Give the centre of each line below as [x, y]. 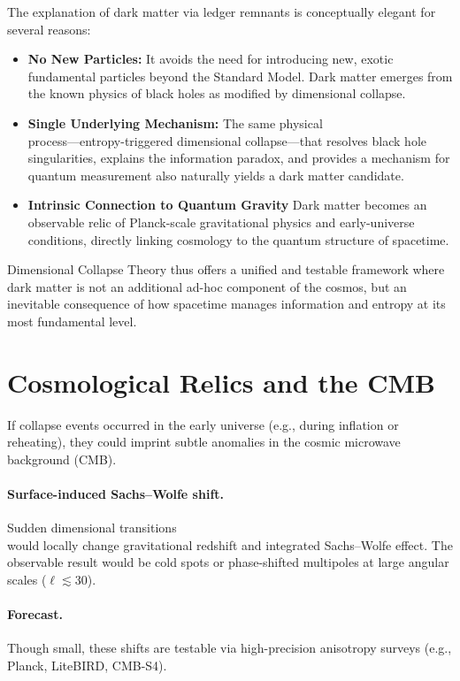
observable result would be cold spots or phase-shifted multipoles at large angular [228, 562]
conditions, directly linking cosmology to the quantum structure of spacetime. [238, 239]
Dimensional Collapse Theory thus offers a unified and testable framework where [226, 269]
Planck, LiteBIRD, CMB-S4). [87, 665]
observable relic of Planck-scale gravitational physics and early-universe [221, 222]
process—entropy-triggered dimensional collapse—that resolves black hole [227, 140]
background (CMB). [62, 459]
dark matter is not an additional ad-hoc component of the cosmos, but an [207, 286]
